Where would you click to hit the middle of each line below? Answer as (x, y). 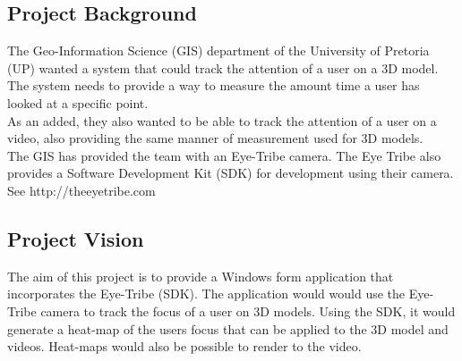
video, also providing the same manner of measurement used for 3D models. (215, 138)
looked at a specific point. (78, 102)
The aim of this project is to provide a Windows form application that (201, 276)
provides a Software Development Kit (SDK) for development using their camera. (231, 173)
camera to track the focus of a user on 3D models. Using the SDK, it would (248, 311)
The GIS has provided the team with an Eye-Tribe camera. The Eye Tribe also (224, 155)
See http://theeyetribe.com (81, 190)
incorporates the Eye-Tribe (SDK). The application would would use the (206, 294)
